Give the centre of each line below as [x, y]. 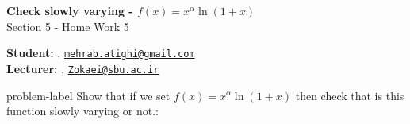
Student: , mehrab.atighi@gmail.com [101, 53]
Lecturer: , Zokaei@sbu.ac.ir [83, 68]
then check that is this [350, 95]
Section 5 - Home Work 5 [68, 26]
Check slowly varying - [70, 10]
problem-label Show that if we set [88, 95]
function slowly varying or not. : [82, 111]
